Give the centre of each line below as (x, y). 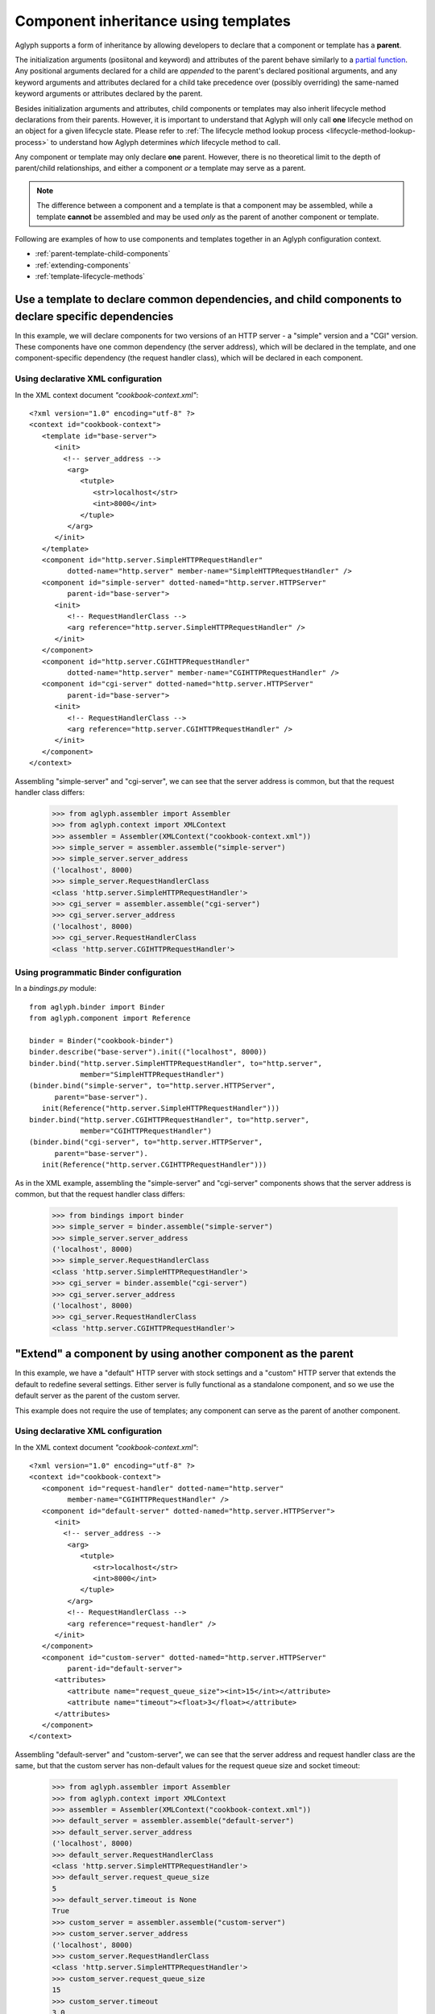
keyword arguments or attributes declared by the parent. (109, 93)
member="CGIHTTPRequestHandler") (146, 1131)
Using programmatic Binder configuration (98, 972)
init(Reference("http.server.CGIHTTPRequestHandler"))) (154, 1165)
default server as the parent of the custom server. (97, 1396)
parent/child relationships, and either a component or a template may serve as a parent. (160, 168)
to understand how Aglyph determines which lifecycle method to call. (166, 142)
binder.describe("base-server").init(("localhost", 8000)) (148, 1052)
